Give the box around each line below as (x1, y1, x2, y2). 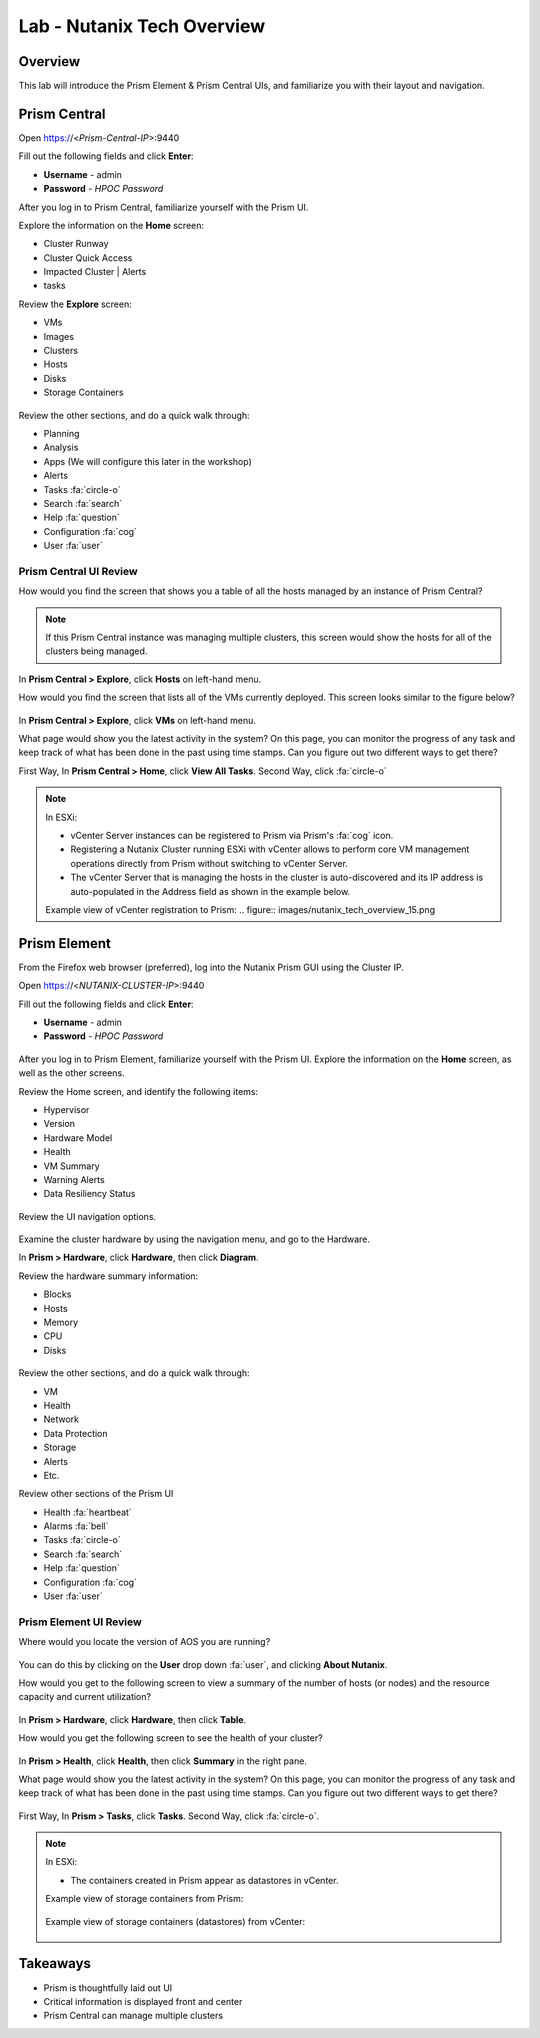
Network (43, 1413, 80, 1425)
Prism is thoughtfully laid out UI (43, 1981, 173, 1994)
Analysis (43, 441, 79, 454)
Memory (43, 1316, 79, 1329)
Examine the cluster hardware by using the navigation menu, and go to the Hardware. (18, 1233, 370, 1245)
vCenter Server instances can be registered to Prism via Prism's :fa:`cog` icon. (70, 829, 394, 841)
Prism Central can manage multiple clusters (43, 2010, 224, 2022)
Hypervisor (43, 1103, 90, 1115)
